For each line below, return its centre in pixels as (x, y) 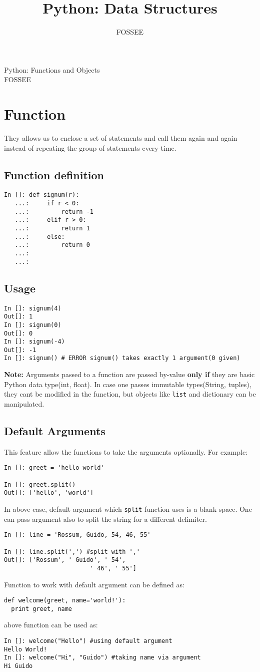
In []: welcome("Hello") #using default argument (88, 641)
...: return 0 (52, 245)
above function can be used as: (51, 625)
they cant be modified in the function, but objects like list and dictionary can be (130, 394)
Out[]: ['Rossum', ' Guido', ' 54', (65, 560)
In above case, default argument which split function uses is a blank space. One (128, 509)
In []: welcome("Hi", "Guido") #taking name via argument (102, 658)
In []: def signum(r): (42, 195)
